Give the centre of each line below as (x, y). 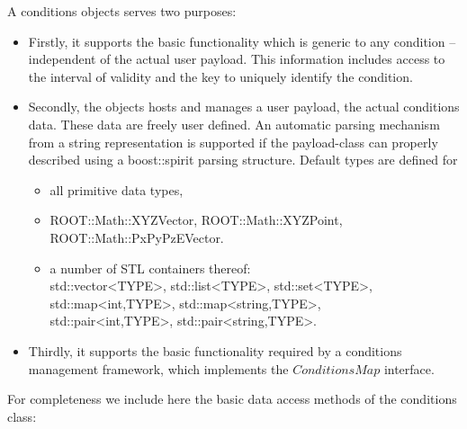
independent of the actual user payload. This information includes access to (237, 59)
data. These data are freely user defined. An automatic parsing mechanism (234, 124)
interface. (409, 368)
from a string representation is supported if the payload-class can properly (233, 142)
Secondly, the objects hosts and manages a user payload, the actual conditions (244, 107)
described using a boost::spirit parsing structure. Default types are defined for (243, 160)
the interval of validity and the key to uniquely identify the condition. (220, 76)
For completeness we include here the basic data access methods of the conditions (232, 399)
